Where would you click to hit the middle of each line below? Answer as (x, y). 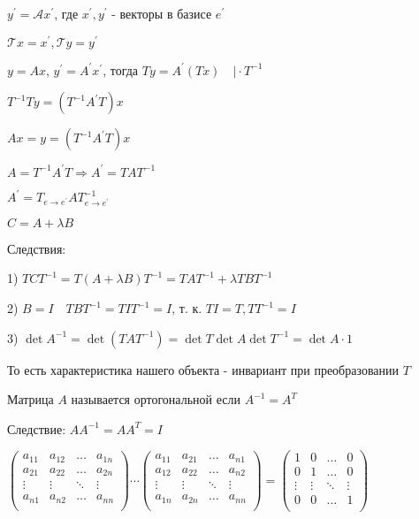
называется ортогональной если (156, 399)
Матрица (30, 399)
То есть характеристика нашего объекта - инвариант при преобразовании (203, 369)
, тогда (121, 69)
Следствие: (37, 428)
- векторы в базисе (162, 13)
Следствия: (37, 248)
